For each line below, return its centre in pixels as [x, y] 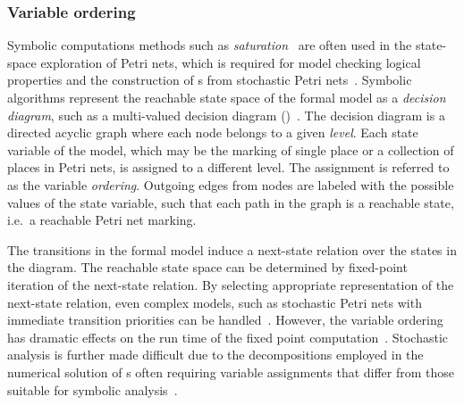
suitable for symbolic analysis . [93, 389]
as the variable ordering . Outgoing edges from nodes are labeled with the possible [231, 184]
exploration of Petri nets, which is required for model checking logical [231, 62]
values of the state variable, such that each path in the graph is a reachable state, [231, 202]
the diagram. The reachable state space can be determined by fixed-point [207, 267]
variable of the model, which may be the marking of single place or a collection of [231, 149]
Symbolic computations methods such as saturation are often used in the [210, 45]
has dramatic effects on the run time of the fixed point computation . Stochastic [228, 337]
